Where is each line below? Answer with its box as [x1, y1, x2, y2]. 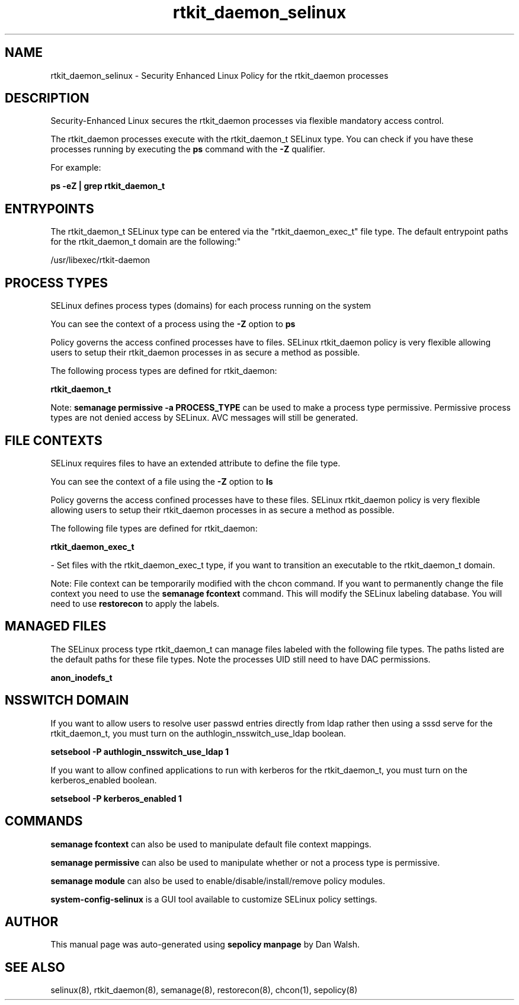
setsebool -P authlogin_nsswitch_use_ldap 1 [50, 746, 229, 757]
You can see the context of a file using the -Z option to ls [50, 476, 273, 487]
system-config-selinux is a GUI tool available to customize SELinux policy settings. [50, 894, 377, 904]
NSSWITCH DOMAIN [5, 693, 129, 708]
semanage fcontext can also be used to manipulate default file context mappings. [50, 838, 371, 849]
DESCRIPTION [5, 91, 89, 106]
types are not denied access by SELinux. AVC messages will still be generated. [50, 412, 358, 423]
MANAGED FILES [5, 619, 107, 634]
